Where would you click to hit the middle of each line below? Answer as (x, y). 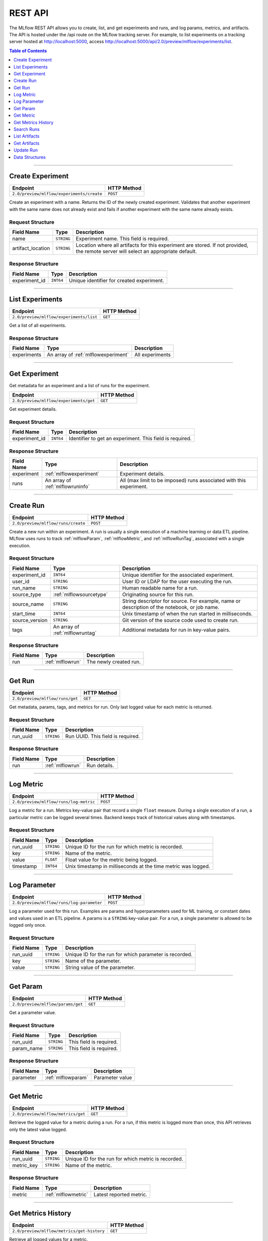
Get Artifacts (27, 143)
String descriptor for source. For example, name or (181, 601)
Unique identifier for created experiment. (116, 280)
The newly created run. (114, 662)
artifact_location (31, 248)
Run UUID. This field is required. (102, 736)
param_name (28, 1048)
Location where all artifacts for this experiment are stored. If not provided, (162, 245)
